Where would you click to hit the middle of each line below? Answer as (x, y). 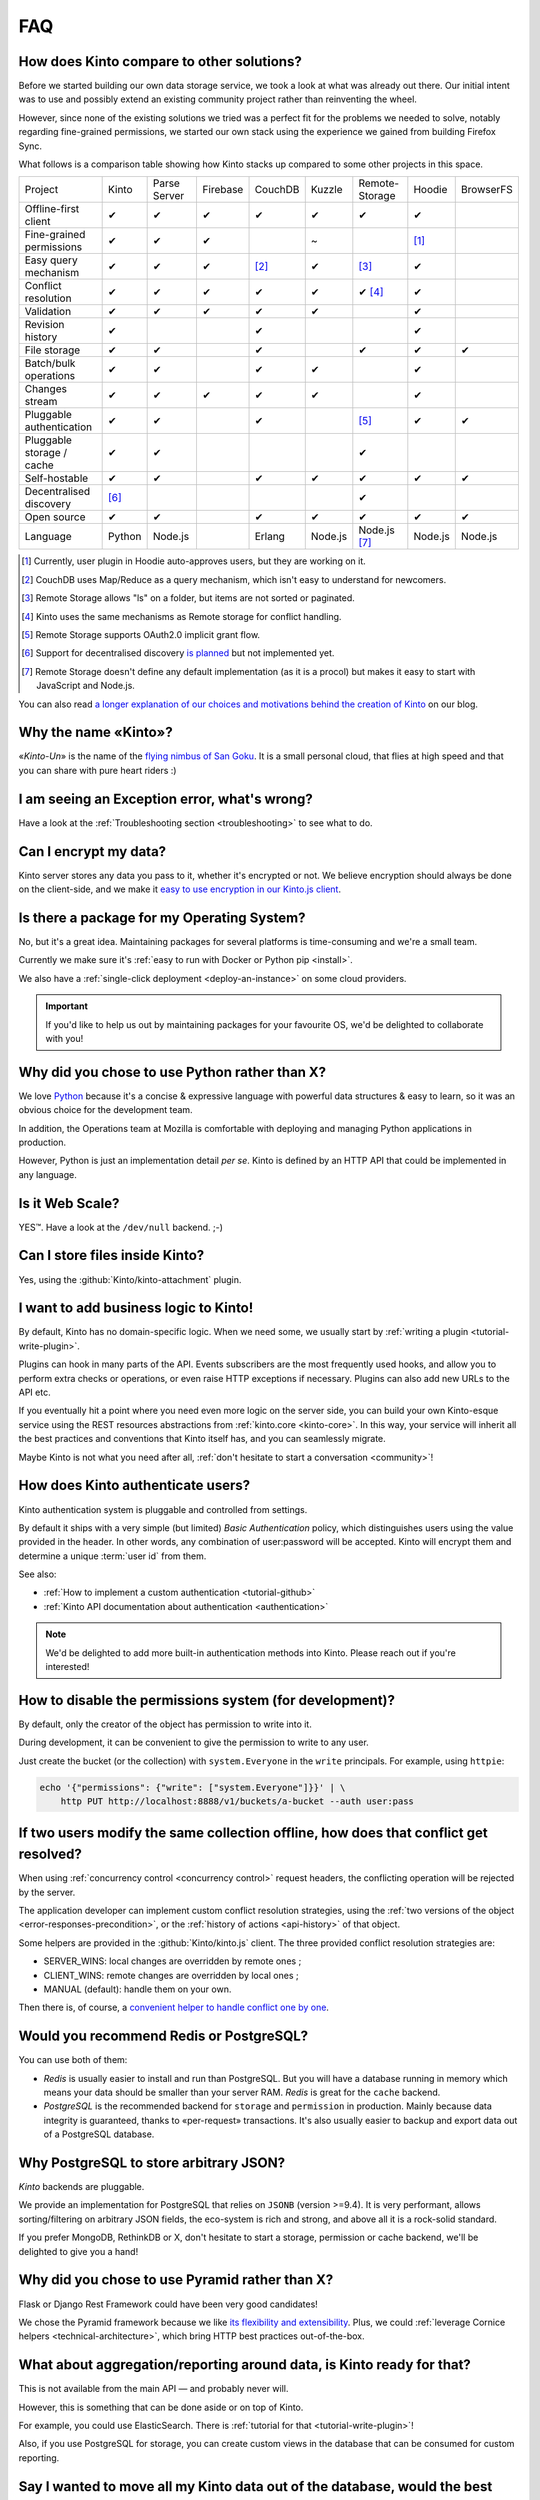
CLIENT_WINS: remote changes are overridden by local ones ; (171, 1975)
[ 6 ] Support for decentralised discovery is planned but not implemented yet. (178, 653)
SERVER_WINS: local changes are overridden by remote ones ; (172, 1961)
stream (41, 402)
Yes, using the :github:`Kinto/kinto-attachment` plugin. (130, 1279)
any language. (47, 1174)
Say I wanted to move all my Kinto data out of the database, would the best (255, 2486)
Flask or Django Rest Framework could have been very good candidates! (168, 2304)
